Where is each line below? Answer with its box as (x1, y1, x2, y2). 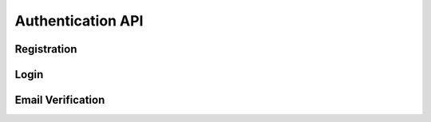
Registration (14, 42, 77, 56)
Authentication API (14, 12, 144, 30)
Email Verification (14, 93, 105, 107)
